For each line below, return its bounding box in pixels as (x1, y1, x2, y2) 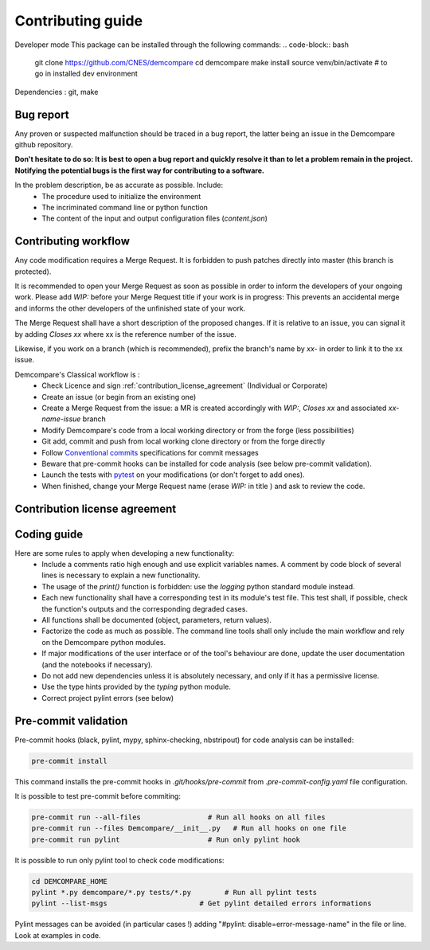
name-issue (41, 414, 81, 424)
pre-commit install (31, 756, 107, 765)
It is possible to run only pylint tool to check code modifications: (14, 855, 225, 865)
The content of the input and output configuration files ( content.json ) (41, 213, 268, 223)
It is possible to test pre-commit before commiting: (14, 791, 181, 800)
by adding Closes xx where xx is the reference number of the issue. (14, 329, 236, 338)
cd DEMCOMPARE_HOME (31, 877, 107, 885)
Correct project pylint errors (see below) (41, 693, 174, 702)
